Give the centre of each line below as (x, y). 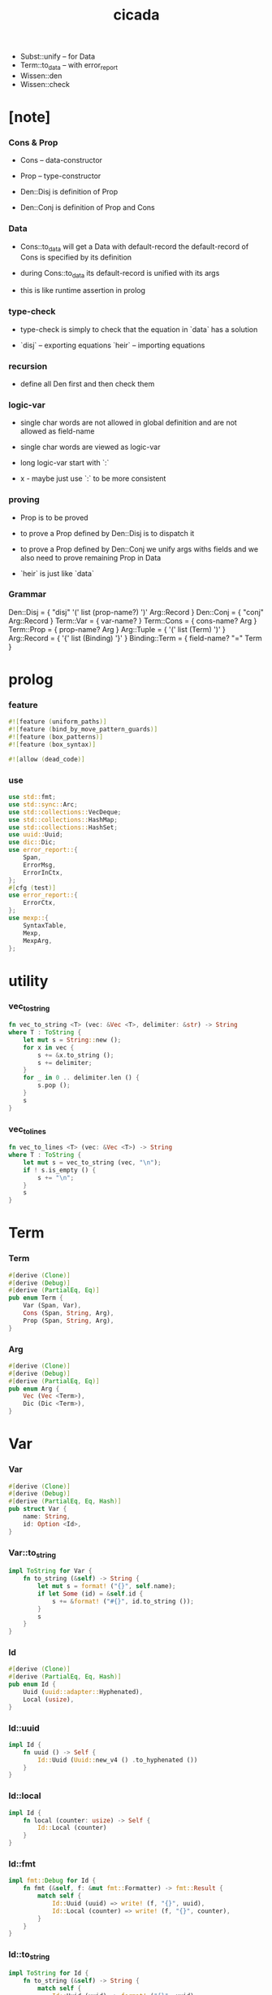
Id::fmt (22, 1863)
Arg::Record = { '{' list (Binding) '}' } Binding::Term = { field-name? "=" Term (135, 638)
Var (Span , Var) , (52, 1306)
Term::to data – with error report (69, 66)
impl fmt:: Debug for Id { (52, 1881)
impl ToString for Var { (50, 1571)
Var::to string (32, 1553)
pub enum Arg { (34, 1389)
